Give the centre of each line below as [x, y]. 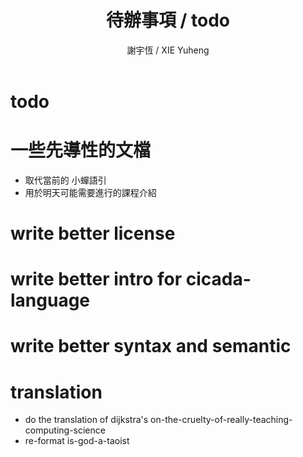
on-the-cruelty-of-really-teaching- [221, 420]
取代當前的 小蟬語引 [65, 180]
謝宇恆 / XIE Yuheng [168, 50]
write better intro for [96, 279]
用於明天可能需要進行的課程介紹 [90, 192]
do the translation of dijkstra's [86, 420]
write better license [93, 233]
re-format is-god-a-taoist [77, 441]
